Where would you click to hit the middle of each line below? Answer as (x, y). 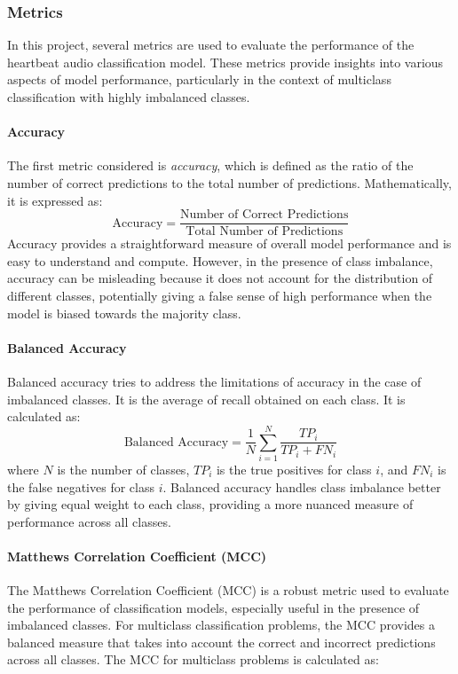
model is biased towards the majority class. (124, 313)
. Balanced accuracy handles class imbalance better (302, 486)
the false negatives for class (81, 486)
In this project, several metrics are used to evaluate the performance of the (211, 45)
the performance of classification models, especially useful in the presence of (213, 607)
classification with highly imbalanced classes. (129, 97)
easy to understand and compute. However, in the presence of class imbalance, (220, 260)
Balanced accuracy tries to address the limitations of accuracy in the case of (214, 381)
